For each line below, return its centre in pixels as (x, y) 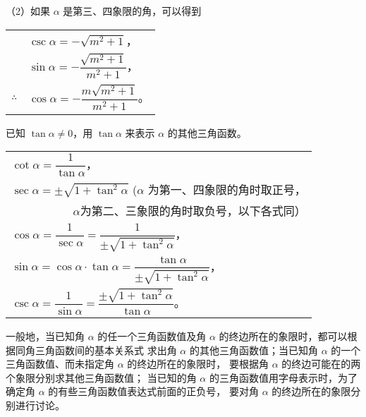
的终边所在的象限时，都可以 (283, 336)
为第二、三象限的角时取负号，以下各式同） (193, 210)
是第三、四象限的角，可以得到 (132, 11)
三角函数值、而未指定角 (60, 364)
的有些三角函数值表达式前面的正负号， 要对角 (153, 391)
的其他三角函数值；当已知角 (254, 350)
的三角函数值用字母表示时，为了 (283, 377)
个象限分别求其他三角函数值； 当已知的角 (101, 377)
